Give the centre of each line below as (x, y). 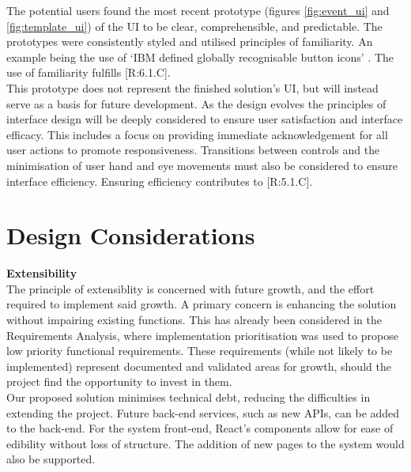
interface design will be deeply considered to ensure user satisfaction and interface (205, 119)
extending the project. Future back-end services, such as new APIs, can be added (203, 412)
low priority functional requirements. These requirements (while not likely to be (200, 351)
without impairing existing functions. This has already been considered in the (194, 320)
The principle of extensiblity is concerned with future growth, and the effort (190, 288)
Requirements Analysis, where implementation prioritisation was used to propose (202, 335)
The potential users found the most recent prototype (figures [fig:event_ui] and (198, 10)
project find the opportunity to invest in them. (119, 381)
